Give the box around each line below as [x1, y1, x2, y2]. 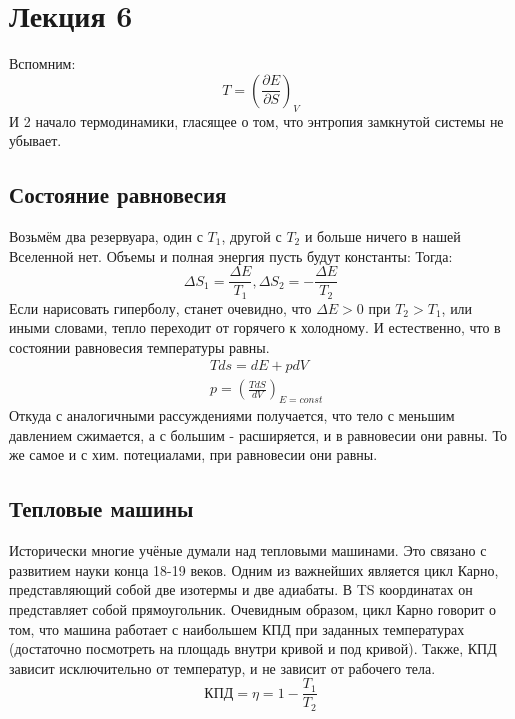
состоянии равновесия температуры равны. [9, 336, 270, 357]
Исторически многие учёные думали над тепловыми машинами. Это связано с [9, 540, 487, 561]
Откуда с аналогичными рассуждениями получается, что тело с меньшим [9, 405, 455, 426]
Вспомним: [9, 53, 76, 74]
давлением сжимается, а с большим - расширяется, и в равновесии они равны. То [9, 424, 507, 445]
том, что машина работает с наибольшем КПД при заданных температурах [9, 618, 465, 639]
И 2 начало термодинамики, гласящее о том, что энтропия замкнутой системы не [9, 110, 504, 131]
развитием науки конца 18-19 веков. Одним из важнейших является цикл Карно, [9, 559, 499, 580]
